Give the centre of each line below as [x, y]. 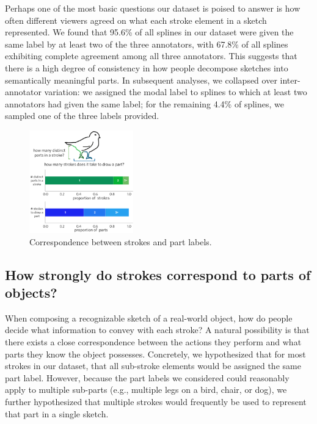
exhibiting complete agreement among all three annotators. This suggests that [151, 56]
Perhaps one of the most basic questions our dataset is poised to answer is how [153, 8]
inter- [290, 80]
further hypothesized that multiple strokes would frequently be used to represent [156, 401]
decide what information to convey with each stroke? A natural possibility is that [157, 330]
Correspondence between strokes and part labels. [121, 241]
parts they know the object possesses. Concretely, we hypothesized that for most [155, 354]
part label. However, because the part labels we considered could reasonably [147, 377]
